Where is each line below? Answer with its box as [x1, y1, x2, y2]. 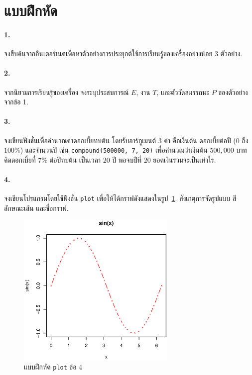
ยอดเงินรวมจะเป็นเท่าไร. [153, 154, 216, 165]
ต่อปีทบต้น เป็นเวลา [49, 154, 101, 165]
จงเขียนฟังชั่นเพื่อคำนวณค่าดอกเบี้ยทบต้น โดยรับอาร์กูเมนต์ [4, 135, 156, 145]
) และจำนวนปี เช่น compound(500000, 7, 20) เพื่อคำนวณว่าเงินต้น [20, 145, 208, 155]
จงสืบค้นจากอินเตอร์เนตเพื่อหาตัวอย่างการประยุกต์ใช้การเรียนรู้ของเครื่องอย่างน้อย [4, 48, 213, 59]
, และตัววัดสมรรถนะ [156, 87, 210, 97]
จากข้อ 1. [4, 96, 28, 107]
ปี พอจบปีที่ [112, 154, 141, 165]
